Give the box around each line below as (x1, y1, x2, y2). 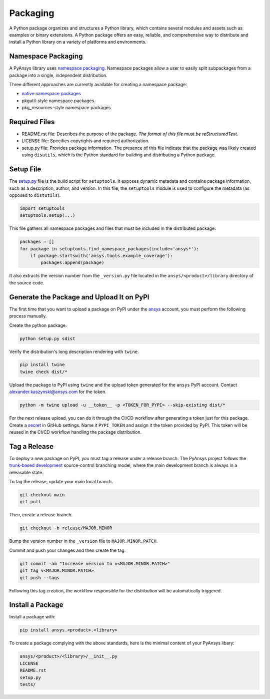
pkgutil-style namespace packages (21, 98, 94, 104)
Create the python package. (9, 322, 67, 328)
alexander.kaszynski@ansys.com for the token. (9, 389, 107, 395)
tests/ (19, 681, 36, 687)
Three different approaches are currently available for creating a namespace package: (9, 82, 187, 88)
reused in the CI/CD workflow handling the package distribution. (9, 429, 142, 435)
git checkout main (19, 492, 65, 498)
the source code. (9, 279, 44, 285)
